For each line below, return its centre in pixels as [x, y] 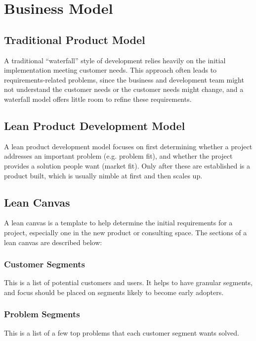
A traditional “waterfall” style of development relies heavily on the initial [115, 60]
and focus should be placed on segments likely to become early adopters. [114, 292]
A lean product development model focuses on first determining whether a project [128, 146]
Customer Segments [44, 264]
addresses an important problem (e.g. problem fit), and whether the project [118, 156]
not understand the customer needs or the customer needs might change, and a [124, 89]
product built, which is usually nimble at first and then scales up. [103, 175]
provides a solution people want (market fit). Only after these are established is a [127, 165]
